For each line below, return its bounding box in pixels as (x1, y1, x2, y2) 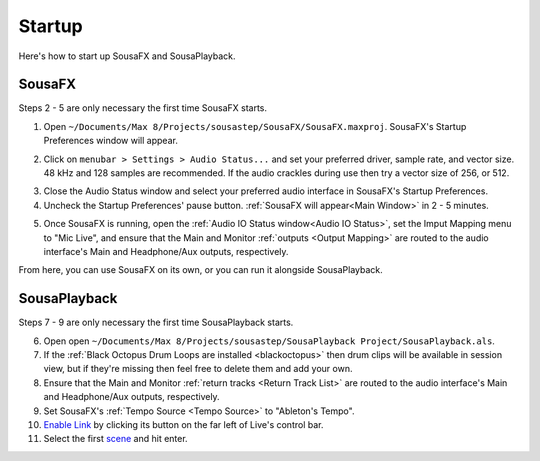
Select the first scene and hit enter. (43, 433, 189, 445)
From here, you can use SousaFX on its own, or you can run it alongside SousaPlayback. (18, 264, 384, 276)
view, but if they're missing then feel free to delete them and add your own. (43, 363, 353, 375)
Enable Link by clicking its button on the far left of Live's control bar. (43, 419, 324, 430)
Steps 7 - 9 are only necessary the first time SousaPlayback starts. (18, 316, 294, 329)
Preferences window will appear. (43, 135, 179, 147)
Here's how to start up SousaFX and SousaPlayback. (18, 50, 236, 62)
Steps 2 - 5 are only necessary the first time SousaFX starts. (18, 102, 267, 114)
